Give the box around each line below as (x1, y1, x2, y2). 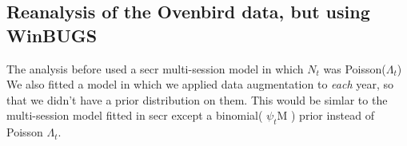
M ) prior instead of (277, 107, 375, 124)
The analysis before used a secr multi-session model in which (6, 60, 304, 77)
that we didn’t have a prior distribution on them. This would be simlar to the (6, 91, 388, 108)
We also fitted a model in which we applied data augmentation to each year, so (6, 76, 393, 93)
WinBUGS (6, 22, 98, 47)
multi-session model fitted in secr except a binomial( (6, 107, 263, 124)
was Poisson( (323, 60, 386, 77)
